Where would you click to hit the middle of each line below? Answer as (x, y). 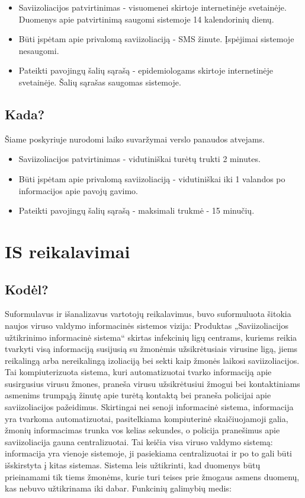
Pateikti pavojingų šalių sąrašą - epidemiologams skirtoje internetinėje (146, 70)
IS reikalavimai (68, 251)
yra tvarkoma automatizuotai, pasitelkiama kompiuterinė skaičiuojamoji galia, (147, 418)
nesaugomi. (39, 50)
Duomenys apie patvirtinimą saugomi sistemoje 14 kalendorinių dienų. (146, 19)
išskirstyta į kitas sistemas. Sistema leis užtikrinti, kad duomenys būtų (133, 465)
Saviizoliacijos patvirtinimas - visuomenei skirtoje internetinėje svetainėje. (152, 7)
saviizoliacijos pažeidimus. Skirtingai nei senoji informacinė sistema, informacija (149, 407)
